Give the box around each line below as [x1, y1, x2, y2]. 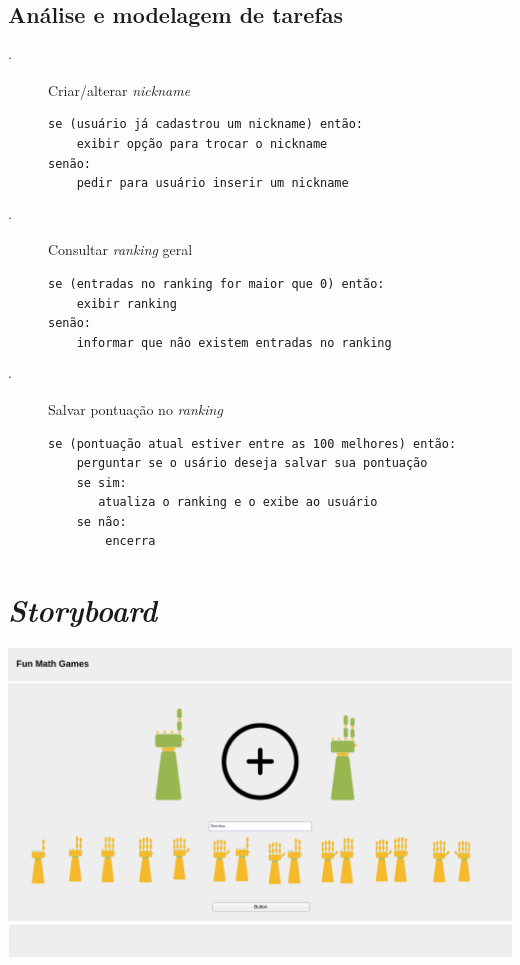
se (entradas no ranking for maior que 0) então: [48, 276, 385, 291]
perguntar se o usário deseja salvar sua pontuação [76, 456, 428, 471]
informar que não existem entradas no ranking [76, 335, 392, 350]
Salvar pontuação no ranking [48, 398, 223, 419]
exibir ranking [76, 296, 177, 311]
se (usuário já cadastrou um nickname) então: [48, 117, 363, 132]
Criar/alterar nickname [48, 79, 191, 100]
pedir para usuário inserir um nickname [76, 176, 349, 191]
